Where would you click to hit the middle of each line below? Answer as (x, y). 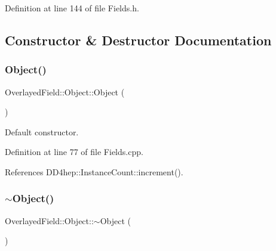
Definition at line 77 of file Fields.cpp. (74, 152)
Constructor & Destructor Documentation (138, 40)
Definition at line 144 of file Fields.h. (72, 8)
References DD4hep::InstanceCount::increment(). (94, 171)
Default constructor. (42, 131)
